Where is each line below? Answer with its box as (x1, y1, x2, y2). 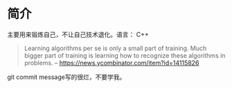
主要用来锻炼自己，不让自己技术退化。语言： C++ (7, 30, 149, 38)
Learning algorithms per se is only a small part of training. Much (24, 44, 207, 52)
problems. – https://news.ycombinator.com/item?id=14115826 (24, 58, 199, 67)
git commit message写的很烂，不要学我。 (7, 73, 126, 81)
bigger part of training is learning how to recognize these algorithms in (24, 51, 226, 59)
